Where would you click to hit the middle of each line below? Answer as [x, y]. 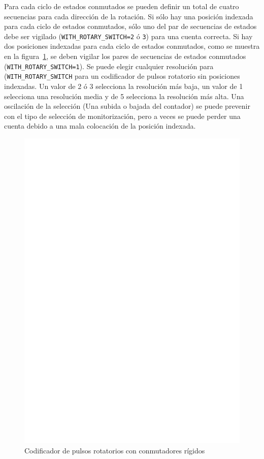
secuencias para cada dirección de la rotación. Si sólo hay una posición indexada [129, 16]
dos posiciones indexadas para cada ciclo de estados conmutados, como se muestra [132, 46]
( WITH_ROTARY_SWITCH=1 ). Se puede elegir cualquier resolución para [109, 66]
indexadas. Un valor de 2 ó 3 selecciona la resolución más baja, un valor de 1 [124, 86]
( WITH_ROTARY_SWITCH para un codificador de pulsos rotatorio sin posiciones [122, 76]
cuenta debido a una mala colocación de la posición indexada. [100, 126]
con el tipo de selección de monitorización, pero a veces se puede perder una [122, 116]
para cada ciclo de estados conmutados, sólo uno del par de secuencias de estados [130, 26]
